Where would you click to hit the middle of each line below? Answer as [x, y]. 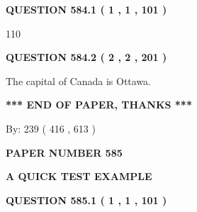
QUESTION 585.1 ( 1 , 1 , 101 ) [86, 200]
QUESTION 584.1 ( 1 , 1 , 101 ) [86, 9]
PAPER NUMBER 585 [64, 152]
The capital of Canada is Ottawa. [79, 80]
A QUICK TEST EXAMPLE [79, 176]
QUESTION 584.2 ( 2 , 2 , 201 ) [86, 57]
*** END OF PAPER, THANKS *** [99, 105]
